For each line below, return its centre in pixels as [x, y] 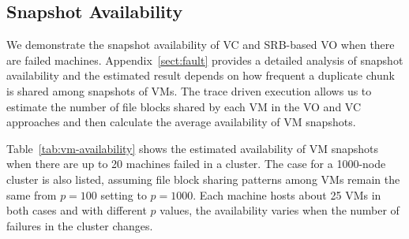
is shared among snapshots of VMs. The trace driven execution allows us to [189, 90]
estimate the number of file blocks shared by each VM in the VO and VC [184, 106]
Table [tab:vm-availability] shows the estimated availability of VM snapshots [193, 148]
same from [32, 194]
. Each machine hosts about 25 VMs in [287, 194]
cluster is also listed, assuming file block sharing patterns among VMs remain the [203, 179]
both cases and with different [77, 210]
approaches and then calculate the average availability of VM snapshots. [181, 122]
